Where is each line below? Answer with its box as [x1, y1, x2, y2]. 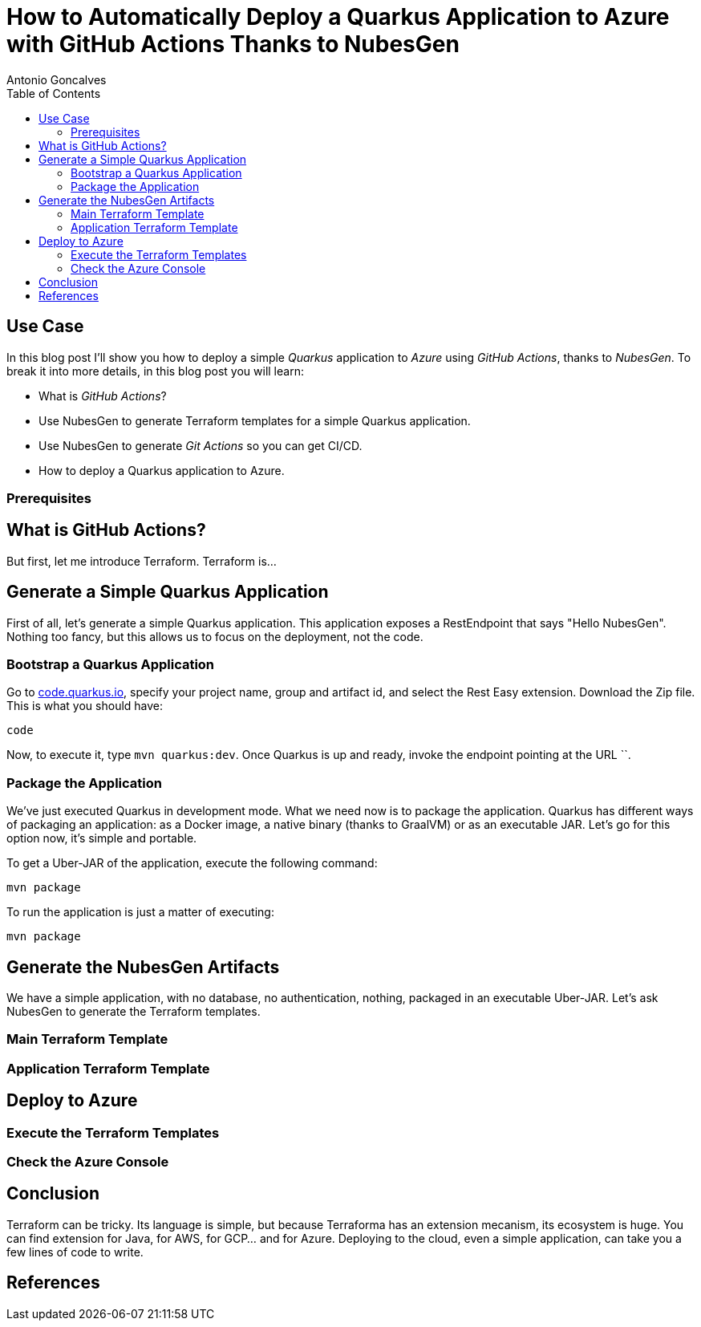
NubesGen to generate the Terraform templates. [6, 1004, 261, 1018]
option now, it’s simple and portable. [6, 831, 197, 846]
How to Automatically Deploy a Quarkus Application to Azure [6, 3, 670, 30]
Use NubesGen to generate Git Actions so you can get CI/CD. [38, 438, 363, 452]
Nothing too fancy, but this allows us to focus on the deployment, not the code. [6, 629, 423, 643]
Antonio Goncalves [6, 72, 107, 87]
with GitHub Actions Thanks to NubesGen [6, 30, 460, 58]
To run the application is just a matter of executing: [6, 905, 274, 919]
